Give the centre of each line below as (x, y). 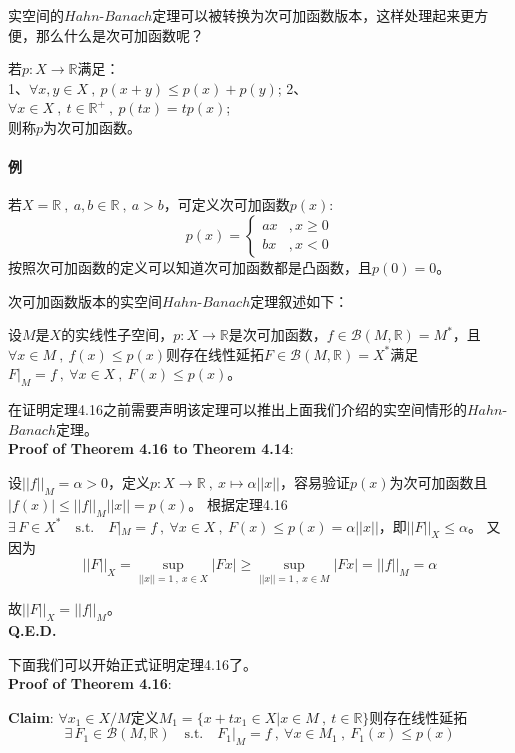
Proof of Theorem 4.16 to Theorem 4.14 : (151, 448)
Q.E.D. (32, 629)
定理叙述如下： (299, 300)
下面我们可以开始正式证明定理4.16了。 (132, 663)
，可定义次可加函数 (226, 204)
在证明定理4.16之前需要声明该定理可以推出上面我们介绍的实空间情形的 (237, 409)
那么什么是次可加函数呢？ (119, 34)
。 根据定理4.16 (238, 503)
